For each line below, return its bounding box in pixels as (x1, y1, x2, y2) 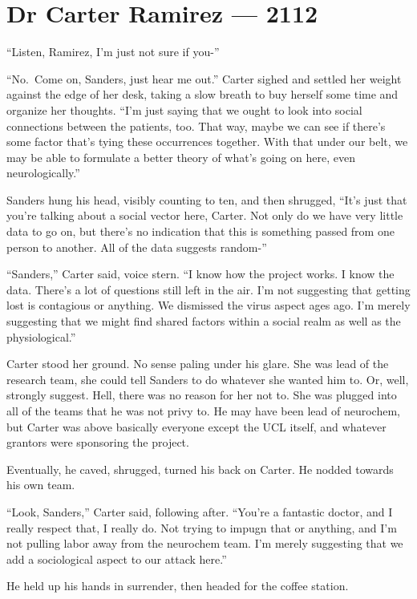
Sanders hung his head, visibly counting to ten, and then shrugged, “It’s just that (6, 191, 407, 208)
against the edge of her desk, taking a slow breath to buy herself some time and (6, 86, 399, 103)
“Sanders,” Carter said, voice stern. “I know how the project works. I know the (6, 265, 395, 282)
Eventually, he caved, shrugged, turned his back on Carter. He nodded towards (6, 460, 394, 477)
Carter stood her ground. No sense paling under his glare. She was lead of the (6, 355, 389, 372)
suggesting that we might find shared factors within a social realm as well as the (6, 313, 401, 330)
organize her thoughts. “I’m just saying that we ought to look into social (6, 101, 362, 118)
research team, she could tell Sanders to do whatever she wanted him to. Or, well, (6, 370, 409, 387)
